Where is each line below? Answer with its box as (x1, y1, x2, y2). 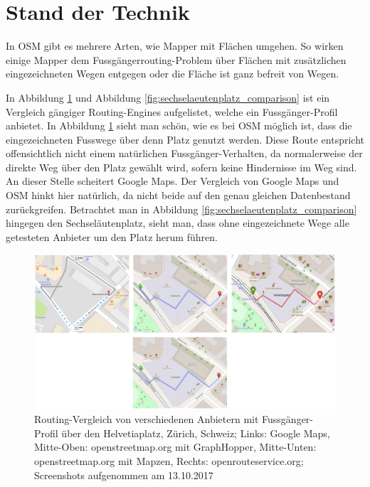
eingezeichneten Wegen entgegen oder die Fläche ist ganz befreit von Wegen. (6, 66, 339, 81)
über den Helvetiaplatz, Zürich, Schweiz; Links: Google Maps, (61, 425, 330, 440)
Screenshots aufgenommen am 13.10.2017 (34, 467, 213, 482)
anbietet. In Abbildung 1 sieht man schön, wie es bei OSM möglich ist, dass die (6, 118, 352, 133)
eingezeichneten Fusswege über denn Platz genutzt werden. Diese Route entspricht (6, 132, 364, 146)
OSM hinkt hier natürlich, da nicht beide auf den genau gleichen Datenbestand (6, 188, 351, 203)
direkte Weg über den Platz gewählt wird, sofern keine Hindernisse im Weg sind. (6, 159, 357, 174)
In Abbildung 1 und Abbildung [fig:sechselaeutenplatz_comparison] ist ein (6, 90, 330, 105)
